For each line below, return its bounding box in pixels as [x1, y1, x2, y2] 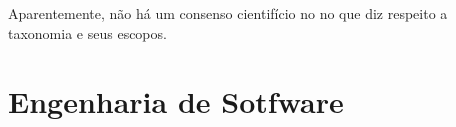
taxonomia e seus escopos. [8, 22, 167, 43]
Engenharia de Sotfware [8, 81, 344, 122]
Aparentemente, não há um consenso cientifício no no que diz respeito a [8, 3, 448, 23]
